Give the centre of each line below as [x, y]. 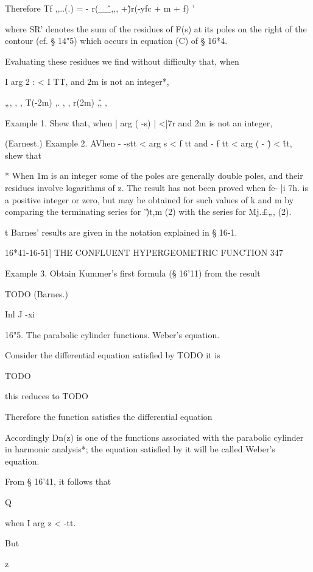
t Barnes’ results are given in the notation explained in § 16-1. [121, 232]
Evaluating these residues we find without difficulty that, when [122, 61]
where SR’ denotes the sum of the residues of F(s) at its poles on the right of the [156, 28]
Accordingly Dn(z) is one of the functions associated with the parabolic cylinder [154, 437]
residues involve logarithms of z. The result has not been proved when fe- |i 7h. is [156, 187]
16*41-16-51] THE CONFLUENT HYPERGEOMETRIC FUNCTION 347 [144, 252]
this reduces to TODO [47, 396]
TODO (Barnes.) [37, 293]
